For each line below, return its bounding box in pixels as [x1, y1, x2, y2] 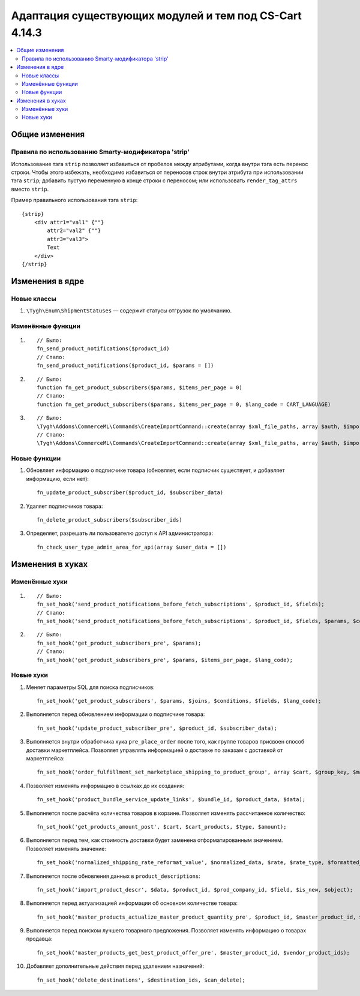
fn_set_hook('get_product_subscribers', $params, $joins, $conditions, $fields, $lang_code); [37, 697, 322, 705]
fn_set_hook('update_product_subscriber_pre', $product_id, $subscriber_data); [37, 724, 277, 732]
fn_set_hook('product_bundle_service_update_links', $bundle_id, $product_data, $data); [37, 796, 306, 803]
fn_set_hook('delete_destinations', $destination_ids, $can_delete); [37, 976, 246, 983]
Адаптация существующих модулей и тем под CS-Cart [11, 9, 302, 22]
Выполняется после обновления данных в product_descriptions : [26, 872, 201, 880]
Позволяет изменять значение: [26, 845, 107, 852]
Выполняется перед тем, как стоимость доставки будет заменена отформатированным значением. [26, 836, 283, 844]
